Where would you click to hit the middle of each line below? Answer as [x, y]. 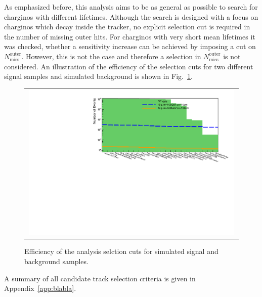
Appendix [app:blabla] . [40, 288]
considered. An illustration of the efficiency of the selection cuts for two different [129, 66]
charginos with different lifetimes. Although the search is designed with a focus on [131, 16]
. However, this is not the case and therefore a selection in [111, 56]
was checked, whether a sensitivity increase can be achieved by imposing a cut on [130, 46]
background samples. [56, 261]
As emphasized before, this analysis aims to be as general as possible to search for [131, 7]
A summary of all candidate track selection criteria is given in [100, 278]
